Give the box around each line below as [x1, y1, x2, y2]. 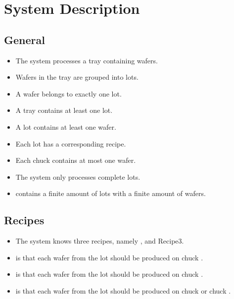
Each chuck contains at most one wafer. [15, 155, 136, 165]
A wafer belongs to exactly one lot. [15, 88, 122, 99]
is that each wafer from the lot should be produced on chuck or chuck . [15, 285, 231, 296]
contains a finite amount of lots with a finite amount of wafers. [15, 188, 206, 199]
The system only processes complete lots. [15, 171, 140, 182]
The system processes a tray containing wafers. [15, 55, 158, 65]
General [4, 32, 45, 47]
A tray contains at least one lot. [15, 105, 113, 115]
